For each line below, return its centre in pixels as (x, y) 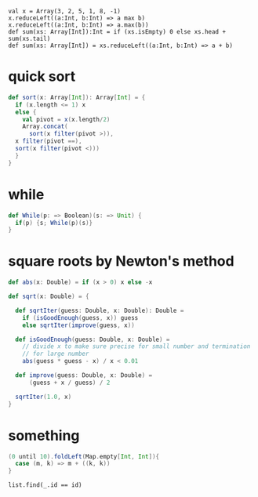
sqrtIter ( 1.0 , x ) (44, 397)
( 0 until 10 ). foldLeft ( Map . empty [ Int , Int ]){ (84, 456)
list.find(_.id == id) (45, 485)
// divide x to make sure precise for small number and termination (136, 346)
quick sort (42, 76)
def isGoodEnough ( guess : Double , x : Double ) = (93, 339)
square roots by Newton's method (121, 261)
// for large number (56, 354)
